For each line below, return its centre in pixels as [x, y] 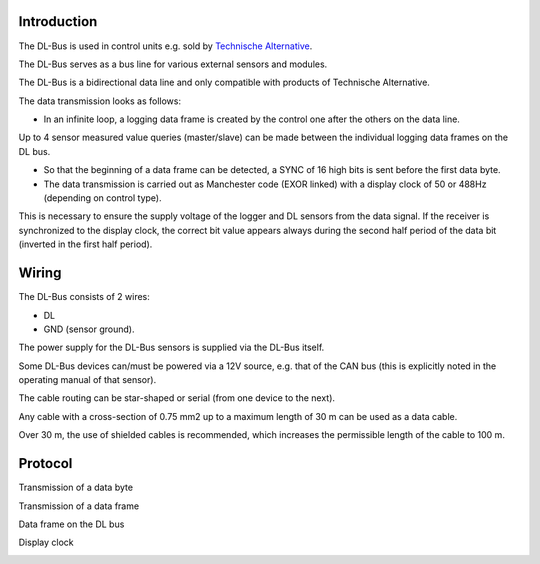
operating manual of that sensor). [87, 380]
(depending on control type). [102, 198]
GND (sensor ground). [89, 329]
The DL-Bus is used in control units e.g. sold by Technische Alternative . [165, 46]
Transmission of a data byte [76, 487]
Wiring [40, 273]
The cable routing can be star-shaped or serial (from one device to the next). [176, 398]
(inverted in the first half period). [85, 244]
